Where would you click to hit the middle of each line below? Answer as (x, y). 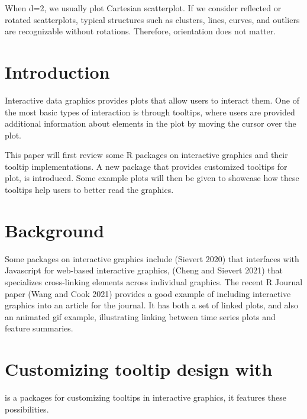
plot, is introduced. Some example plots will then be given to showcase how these (152, 178)
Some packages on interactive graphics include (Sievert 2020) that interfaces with (152, 258)
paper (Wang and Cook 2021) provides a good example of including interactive (148, 293)
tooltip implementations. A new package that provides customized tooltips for (146, 166)
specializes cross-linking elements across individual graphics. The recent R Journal (154, 281)
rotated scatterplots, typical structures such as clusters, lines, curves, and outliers (152, 19)
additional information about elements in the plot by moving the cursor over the (151, 123)
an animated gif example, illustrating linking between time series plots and (140, 316)
